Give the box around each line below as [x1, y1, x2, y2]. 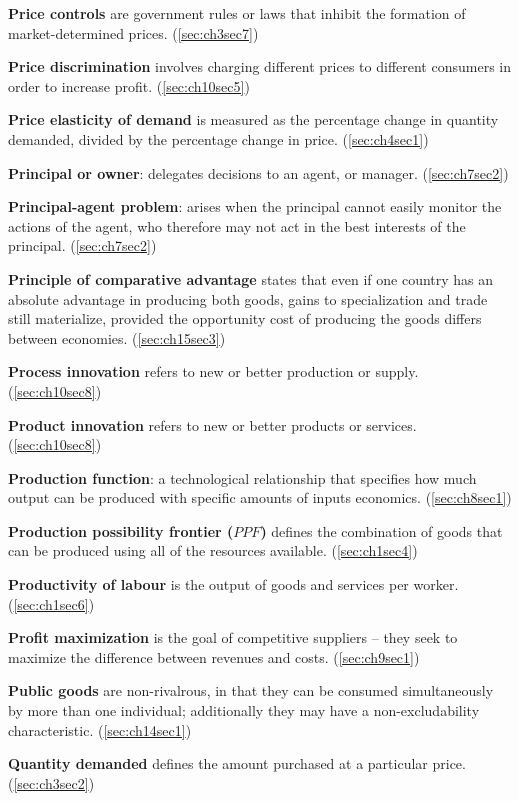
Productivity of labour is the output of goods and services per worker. [8, 574, 459, 595]
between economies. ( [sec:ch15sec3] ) [8, 327, 226, 348]
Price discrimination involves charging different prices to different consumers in [8, 56, 511, 77]
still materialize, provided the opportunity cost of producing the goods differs [8, 308, 482, 329]
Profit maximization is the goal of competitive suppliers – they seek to [8, 627, 458, 648]
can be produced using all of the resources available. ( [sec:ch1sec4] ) [8, 540, 418, 561]
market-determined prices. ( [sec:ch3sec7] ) [8, 22, 259, 43]
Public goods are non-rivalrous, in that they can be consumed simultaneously [8, 680, 494, 701]
